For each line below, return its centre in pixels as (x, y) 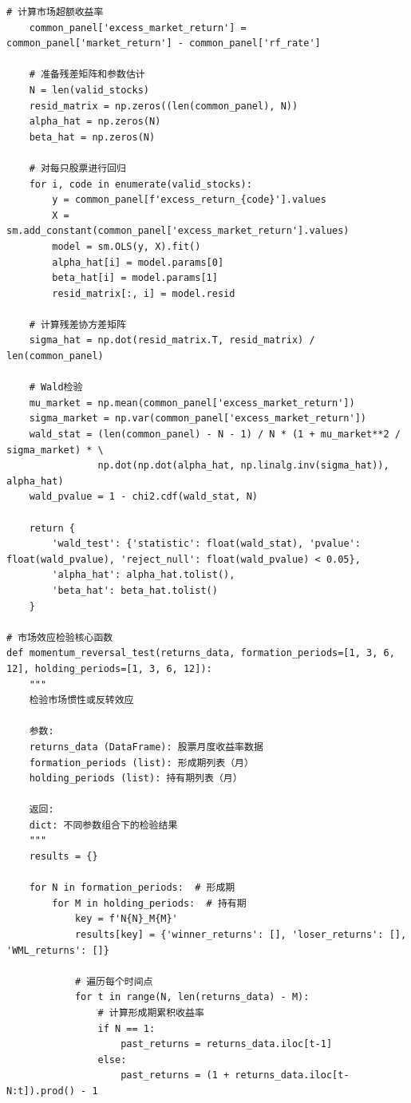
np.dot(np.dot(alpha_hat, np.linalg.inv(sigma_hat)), (243, 466)
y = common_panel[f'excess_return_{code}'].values (189, 200)
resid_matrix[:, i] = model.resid (144, 293)
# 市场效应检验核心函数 (60, 637)
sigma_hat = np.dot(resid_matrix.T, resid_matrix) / (172, 340)
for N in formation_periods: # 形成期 (132, 888)
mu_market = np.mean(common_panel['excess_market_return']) (192, 403)
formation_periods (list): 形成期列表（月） (141, 763)
